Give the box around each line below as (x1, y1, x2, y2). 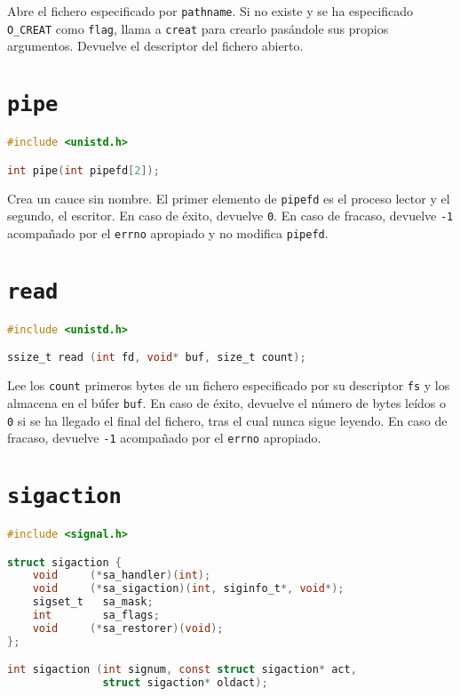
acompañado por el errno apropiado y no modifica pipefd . (7, 223, 329, 242)
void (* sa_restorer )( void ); (32, 621, 224, 635)
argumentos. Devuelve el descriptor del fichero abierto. (7, 36, 304, 55)
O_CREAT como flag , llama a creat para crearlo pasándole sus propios (7, 19, 389, 37)
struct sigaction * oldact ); (102, 676, 268, 690)
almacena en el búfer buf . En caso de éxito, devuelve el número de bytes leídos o (7, 393, 447, 412)
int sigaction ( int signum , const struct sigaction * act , (7, 663, 357, 676)
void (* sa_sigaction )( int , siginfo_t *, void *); (32, 582, 345, 596)
